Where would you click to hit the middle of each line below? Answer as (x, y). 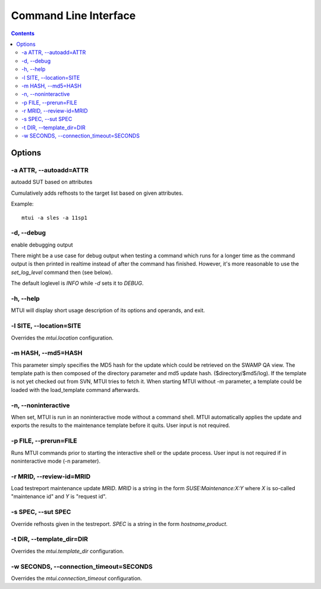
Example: (22, 204)
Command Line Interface (73, 15)
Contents (23, 33)
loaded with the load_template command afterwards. (75, 389)
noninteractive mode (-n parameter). (56, 461)
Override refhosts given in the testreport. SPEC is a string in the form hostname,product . (119, 523)
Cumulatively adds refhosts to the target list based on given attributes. (97, 193)
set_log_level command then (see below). (62, 272)
